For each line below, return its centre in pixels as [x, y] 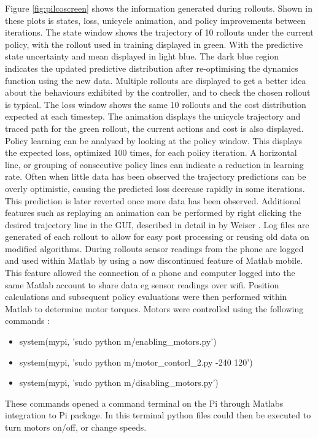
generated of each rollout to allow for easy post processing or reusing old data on [157, 236]
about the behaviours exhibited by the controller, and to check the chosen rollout [158, 92]
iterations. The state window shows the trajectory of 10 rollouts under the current [159, 32]
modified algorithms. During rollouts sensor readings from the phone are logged [154, 248]
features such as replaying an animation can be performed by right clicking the [153, 213]
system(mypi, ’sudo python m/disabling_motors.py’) [119, 382]
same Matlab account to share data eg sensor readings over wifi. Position [142, 284]
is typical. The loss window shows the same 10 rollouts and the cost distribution [156, 104]
